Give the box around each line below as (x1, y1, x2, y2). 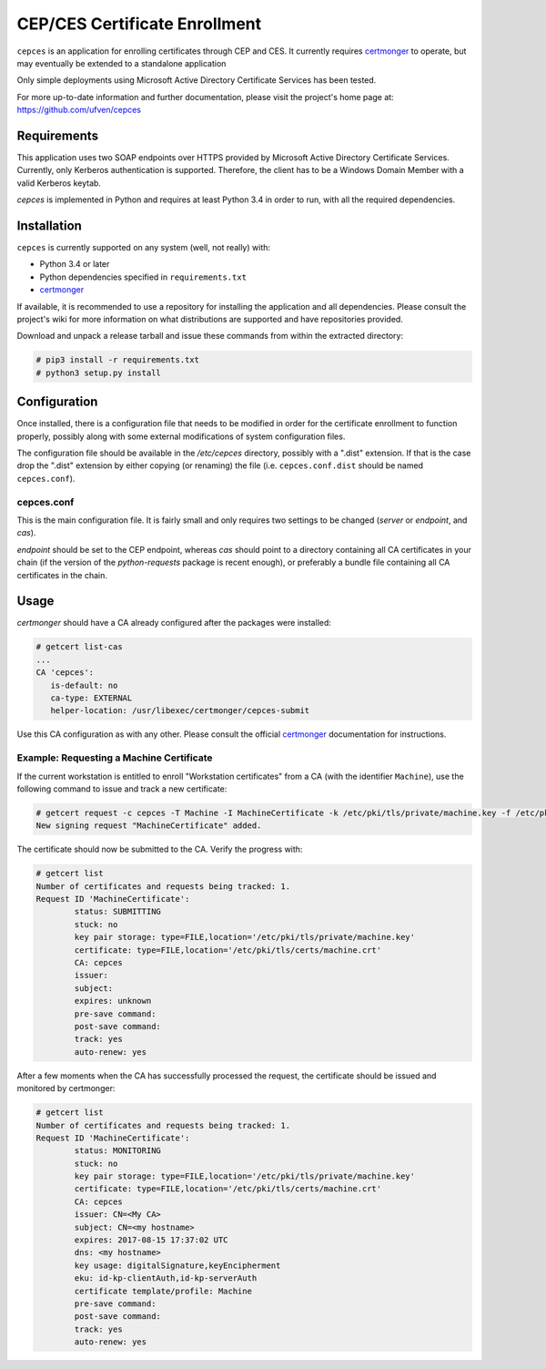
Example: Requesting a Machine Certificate (16, 751, 213, 764)
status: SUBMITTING (74, 906, 161, 917)
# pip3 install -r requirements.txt (35, 355, 200, 365)
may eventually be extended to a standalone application (16, 57, 227, 68)
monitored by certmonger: (16, 1083, 116, 1094)
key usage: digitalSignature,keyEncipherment (74, 1260, 281, 1271)
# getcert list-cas (35, 642, 123, 652)
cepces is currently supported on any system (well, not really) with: (16, 242, 271, 253)
